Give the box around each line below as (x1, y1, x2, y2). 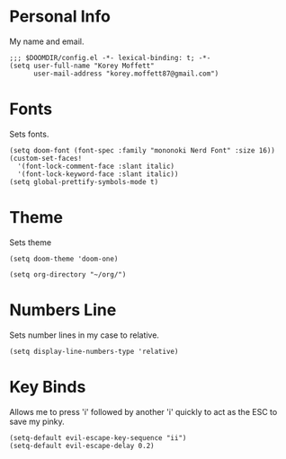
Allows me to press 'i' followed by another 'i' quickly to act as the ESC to (9, 406, 278, 417)
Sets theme (9, 236, 52, 248)
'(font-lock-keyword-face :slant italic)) (17, 169, 179, 179)
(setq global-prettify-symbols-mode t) (9, 177, 159, 186)
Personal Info (9, 6, 111, 27)
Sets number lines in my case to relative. (9, 330, 160, 340)
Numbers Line (9, 300, 117, 320)
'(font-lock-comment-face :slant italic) (17, 162, 175, 171)
